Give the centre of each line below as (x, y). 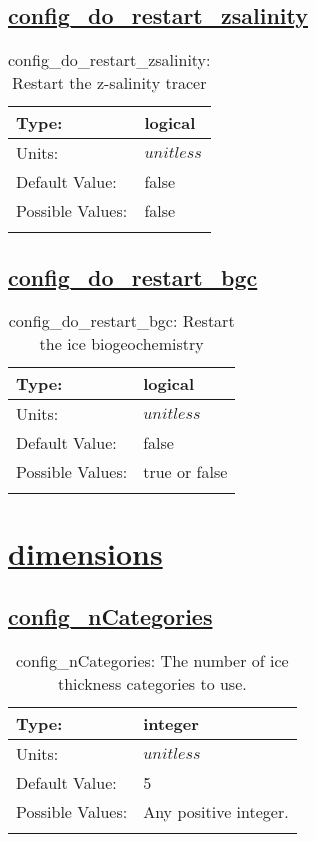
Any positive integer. (216, 811)
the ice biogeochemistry (121, 344)
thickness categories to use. (152, 683)
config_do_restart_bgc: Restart (121, 321)
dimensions (85, 552)
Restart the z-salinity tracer (109, 83)
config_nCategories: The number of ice (152, 660)
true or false (185, 472)
